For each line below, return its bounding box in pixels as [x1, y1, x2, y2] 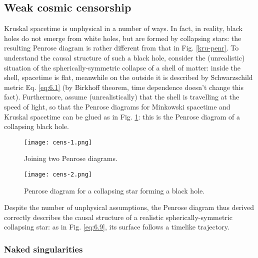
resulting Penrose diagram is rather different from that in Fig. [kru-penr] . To [4, 42, 239, 53]
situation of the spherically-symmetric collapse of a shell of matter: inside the [4, 62, 241, 72]
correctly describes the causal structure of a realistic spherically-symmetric [4, 211, 232, 222]
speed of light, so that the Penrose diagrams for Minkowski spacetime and [4, 101, 230, 111]
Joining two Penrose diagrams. [24, 153, 117, 163]
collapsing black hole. [4, 121, 69, 131]
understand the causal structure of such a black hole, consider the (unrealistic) [4, 52, 245, 62]
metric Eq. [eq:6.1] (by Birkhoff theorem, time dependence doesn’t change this [4, 81, 243, 92]
